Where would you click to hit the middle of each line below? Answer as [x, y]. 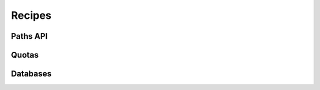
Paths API [29, 36]
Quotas [25, 55]
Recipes [31, 15]
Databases [31, 74]
